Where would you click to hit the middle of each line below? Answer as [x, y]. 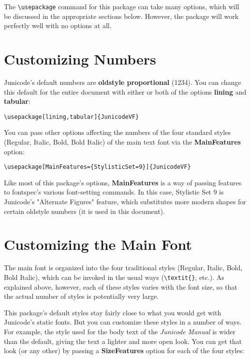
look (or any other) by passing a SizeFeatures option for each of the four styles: [124, 351]
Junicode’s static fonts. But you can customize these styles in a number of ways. [123, 322]
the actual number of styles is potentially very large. [81, 296]
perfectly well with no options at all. [58, 25]
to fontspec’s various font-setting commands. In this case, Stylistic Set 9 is [114, 192]
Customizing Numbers [80, 59]
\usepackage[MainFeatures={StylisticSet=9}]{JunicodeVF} [97, 167]
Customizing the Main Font [98, 244]
